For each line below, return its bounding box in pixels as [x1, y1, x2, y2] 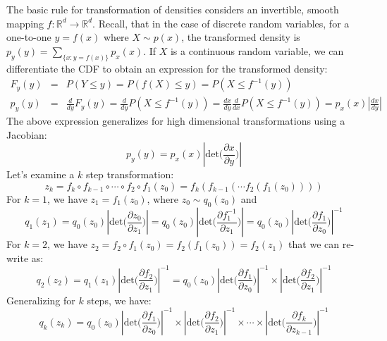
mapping [6, 15, 44, 30]
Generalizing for [6, 292, 75, 307]
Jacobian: [6, 127, 47, 142]
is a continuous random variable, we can [170, 43, 344, 58]
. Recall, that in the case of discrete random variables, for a [92, 15, 350, 30]
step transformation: [85, 167, 174, 182]
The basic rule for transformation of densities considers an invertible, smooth [6, 2, 339, 16]
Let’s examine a [6, 167, 75, 182]
